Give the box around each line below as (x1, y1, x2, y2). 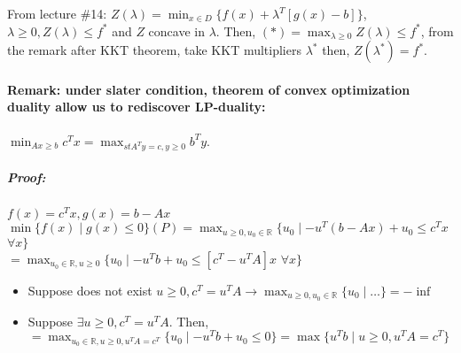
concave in (148, 21, 205, 40)
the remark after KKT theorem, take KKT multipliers (7, 41, 301, 59)
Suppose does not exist (27, 280, 152, 299)
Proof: (7, 167, 46, 186)
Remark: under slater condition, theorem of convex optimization (7, 80, 410, 98)
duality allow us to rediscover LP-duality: (7, 97, 266, 116)
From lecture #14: (7, 4, 107, 22)
